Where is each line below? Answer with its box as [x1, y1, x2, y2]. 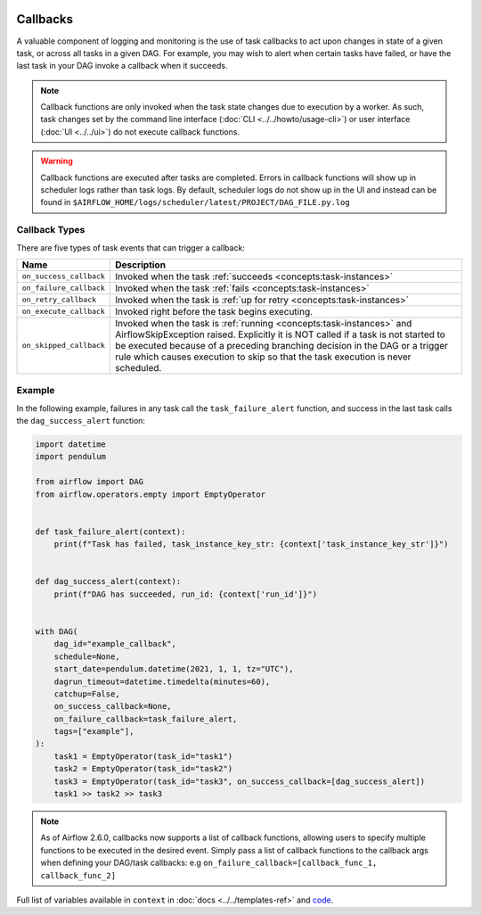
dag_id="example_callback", [53, 639, 177, 649]
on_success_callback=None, [53, 701, 173, 712]
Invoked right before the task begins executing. [114, 305, 314, 317]
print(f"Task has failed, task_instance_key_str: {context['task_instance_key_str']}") [53, 540, 449, 549]
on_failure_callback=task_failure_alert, [53, 713, 238, 724]
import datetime [35, 440, 107, 449]
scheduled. [114, 361, 162, 374]
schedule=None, [53, 651, 120, 662]
